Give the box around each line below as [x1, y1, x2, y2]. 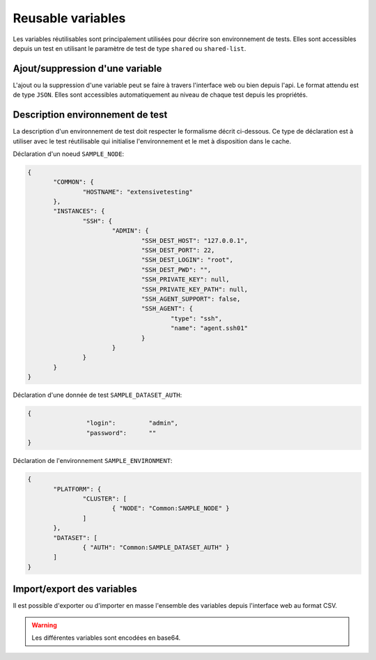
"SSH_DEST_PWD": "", [141, 265, 212, 274]
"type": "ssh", [171, 314, 223, 322]
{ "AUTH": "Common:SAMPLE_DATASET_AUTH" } [82, 543, 230, 551]
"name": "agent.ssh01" [171, 324, 249, 332]
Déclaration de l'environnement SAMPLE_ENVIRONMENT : [13, 457, 173, 465]
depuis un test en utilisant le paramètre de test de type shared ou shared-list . [13, 44, 246, 52]
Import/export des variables [13, 583, 137, 595]
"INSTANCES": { [53, 207, 105, 215]
